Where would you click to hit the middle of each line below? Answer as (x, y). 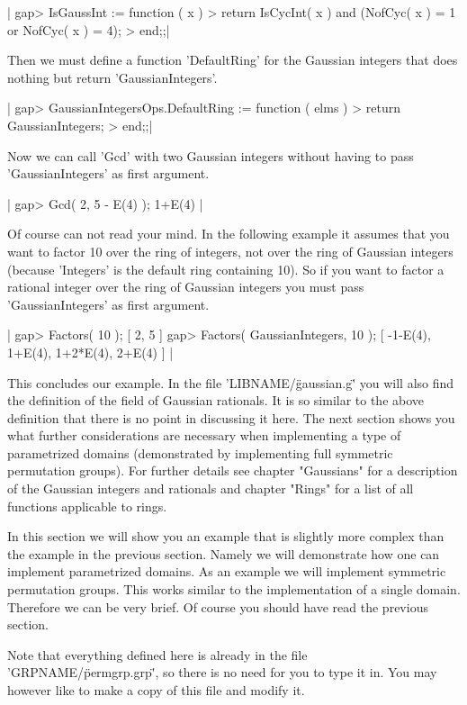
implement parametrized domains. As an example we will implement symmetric (227, 571)
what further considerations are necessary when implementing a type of (204, 435)
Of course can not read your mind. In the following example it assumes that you (229, 234)
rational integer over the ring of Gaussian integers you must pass (186, 287)
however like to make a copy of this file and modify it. (156, 690)
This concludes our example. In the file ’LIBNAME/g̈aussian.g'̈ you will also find (231, 382)
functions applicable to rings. (87, 506)
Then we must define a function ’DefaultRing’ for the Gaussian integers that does (233, 60)
